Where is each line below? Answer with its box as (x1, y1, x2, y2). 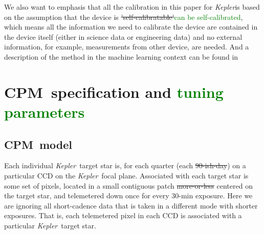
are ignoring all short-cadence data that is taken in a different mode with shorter (4, 200, 258, 211)
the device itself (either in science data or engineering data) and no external (4, 31, 243, 42)
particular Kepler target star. (4, 220, 96, 230)
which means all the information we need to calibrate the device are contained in (4, 21, 258, 32)
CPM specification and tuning (4, 81, 224, 102)
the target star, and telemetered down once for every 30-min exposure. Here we (4, 190, 253, 201)
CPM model (4, 136, 73, 152)
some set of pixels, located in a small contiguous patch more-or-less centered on (4, 180, 253, 191)
